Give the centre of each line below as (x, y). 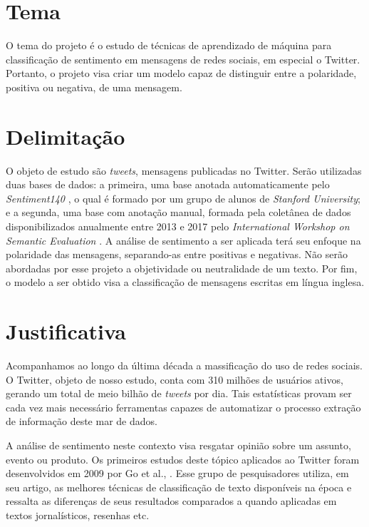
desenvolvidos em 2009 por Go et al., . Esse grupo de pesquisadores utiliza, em (177, 473)
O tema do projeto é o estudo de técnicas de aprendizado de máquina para (169, 45)
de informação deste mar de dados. (82, 421)
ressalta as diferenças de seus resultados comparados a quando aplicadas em (171, 501)
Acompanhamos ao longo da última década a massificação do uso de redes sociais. (184, 365)
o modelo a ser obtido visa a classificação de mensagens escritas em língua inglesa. (185, 282)
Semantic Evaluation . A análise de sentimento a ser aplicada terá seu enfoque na (183, 240)
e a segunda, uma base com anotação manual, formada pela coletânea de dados (178, 212)
